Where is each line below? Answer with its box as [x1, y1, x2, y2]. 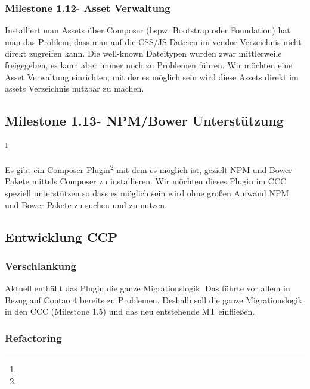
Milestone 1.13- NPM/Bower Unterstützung [5, 111, 284, 130]
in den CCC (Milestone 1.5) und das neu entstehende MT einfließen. [5, 305, 255, 318]
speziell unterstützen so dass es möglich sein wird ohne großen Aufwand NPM [5, 187, 289, 199]
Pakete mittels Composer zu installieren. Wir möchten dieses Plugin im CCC [5, 175, 287, 187]
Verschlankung [5, 258, 76, 273]
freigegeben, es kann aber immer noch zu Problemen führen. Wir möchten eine [5, 59, 293, 71]
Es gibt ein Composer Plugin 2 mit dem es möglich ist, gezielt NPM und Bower [5, 162, 292, 175]
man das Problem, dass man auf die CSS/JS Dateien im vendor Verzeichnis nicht [5, 35, 302, 48]
